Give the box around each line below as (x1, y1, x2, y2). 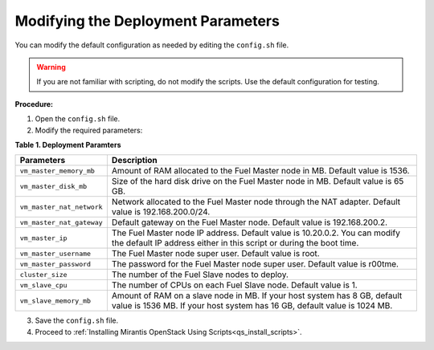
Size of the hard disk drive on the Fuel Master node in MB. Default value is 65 (111, 176, 404, 187)
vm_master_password (19, 259, 92, 268)
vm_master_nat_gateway (19, 218, 104, 226)
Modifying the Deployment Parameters (14, 12, 280, 30)
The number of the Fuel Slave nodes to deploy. (111, 269, 289, 280)
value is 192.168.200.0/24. (111, 206, 211, 218)
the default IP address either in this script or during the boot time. (111, 238, 359, 249)
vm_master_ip (19, 234, 68, 242)
